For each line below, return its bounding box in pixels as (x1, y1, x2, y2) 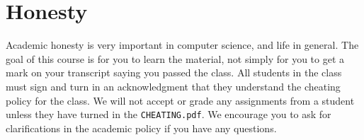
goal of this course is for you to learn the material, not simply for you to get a (6, 51, 345, 66)
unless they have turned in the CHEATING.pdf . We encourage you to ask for (6, 107, 331, 122)
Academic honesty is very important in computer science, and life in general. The (6, 37, 359, 52)
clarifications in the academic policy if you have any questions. (6, 120, 277, 135)
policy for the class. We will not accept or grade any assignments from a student (6, 93, 355, 107)
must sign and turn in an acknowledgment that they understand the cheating (6, 78, 341, 93)
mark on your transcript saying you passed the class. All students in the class (6, 65, 342, 80)
